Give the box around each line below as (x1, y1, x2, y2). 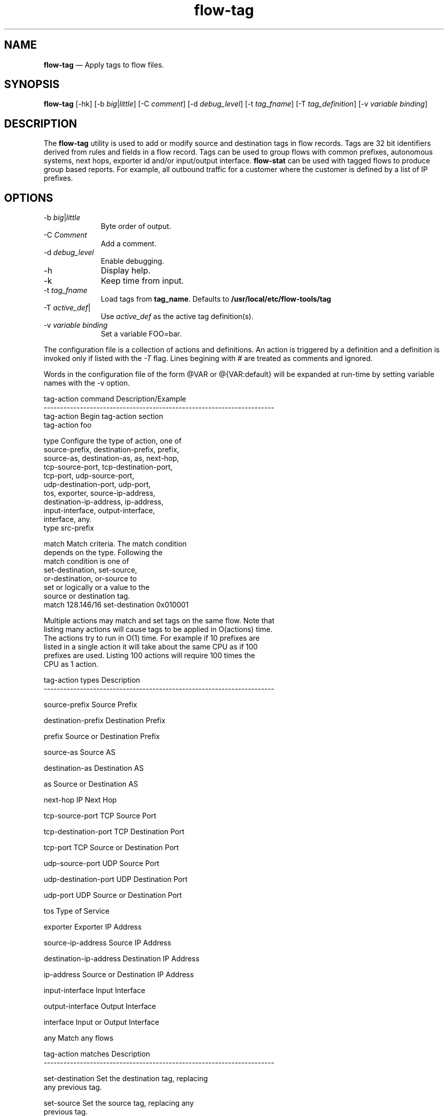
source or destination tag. (43, 592, 130, 601)
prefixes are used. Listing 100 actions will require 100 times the (43, 651, 255, 660)
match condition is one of (43, 557, 129, 566)
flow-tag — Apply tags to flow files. (43, 60, 164, 69)
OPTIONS (4, 191, 53, 204)
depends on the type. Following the (43, 548, 163, 557)
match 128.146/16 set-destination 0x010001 (43, 600, 189, 609)
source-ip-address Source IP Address (43, 938, 171, 947)
